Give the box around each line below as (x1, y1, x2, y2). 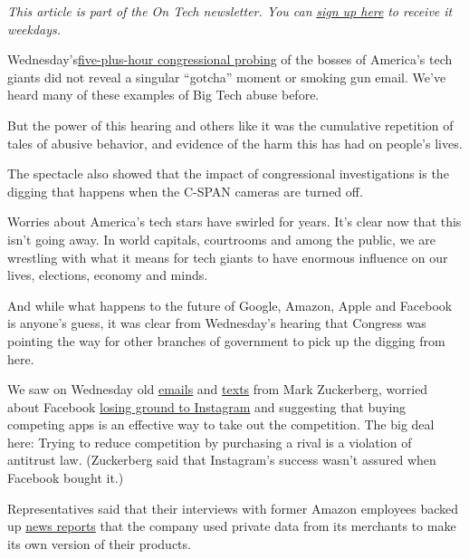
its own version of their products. (7, 534, 191, 553)
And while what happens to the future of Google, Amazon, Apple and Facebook (7, 295, 453, 314)
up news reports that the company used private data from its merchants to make (7, 516, 456, 535)
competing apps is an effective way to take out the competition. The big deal (7, 415, 435, 434)
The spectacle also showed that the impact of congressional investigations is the (7, 164, 449, 183)
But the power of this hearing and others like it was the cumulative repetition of (7, 115, 454, 134)
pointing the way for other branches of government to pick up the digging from (7, 331, 445, 350)
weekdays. (7, 19, 62, 38)
